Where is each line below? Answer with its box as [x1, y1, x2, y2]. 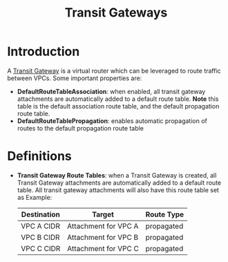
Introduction [7, 44, 80, 59]
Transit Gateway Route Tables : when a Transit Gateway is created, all [17, 171, 217, 179]
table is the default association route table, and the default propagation [17, 102, 220, 110]
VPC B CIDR [20, 232, 60, 242]
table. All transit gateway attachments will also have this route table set [17, 185, 220, 194]
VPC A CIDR [20, 221, 61, 231]
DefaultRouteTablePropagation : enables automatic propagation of [17, 116, 207, 125]
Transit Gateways [64, 5, 168, 21]
